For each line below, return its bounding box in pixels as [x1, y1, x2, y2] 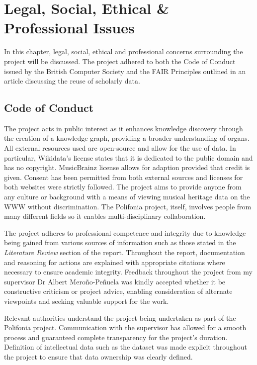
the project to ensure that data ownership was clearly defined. [4, 351, 193, 362]
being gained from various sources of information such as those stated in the [4, 237, 236, 248]
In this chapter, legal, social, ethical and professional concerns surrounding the [4, 46, 243, 57]
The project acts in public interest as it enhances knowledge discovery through [4, 123, 243, 133]
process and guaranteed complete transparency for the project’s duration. [4, 332, 228, 342]
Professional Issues [4, 17, 135, 38]
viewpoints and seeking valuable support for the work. [4, 295, 169, 306]
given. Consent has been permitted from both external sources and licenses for [4, 172, 243, 182]
